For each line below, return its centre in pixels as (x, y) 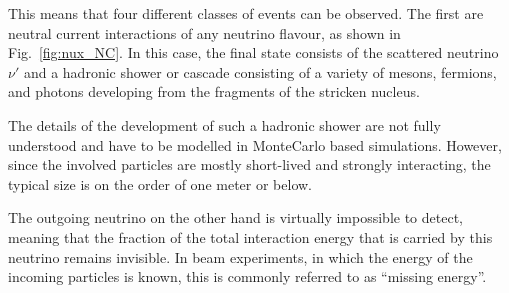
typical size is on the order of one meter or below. (160, 183)
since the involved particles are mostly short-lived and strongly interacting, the (249, 164)
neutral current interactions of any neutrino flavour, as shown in (204, 32)
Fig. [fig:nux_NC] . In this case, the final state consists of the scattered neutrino (253, 52)
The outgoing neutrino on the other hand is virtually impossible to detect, (235, 217)
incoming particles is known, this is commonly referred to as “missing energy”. (247, 276)
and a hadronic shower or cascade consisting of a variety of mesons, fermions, (260, 71)
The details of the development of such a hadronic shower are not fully (224, 124)
